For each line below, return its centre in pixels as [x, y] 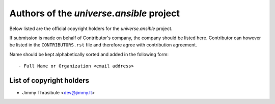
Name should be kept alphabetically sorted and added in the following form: [89, 54]
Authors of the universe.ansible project [95, 13]
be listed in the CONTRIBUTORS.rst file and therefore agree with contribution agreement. [103, 45]
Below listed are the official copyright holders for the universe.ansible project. [91, 29]
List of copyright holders [49, 80]
